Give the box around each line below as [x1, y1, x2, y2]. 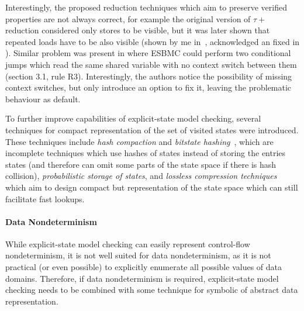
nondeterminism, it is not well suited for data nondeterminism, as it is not [5, 249, 271, 261]
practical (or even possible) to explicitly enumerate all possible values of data [5, 261, 282, 273]
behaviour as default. [5, 92, 81, 105]
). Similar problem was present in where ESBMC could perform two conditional [5, 47, 291, 59]
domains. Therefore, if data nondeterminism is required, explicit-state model [5, 272, 279, 284]
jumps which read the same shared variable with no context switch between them [5, 58, 297, 70]
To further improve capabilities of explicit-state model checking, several [5, 112, 261, 125]
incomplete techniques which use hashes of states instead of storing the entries [5, 147, 286, 159]
